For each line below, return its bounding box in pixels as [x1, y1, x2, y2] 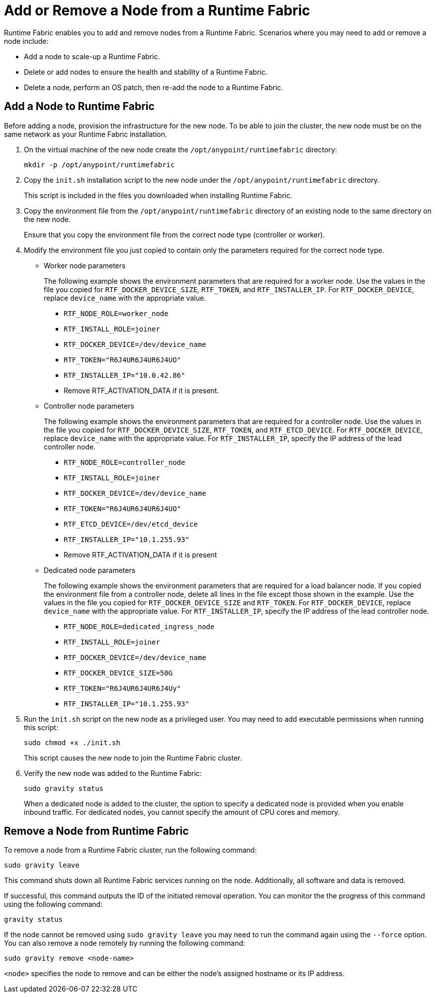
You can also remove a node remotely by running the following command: [4, 939, 246, 948]
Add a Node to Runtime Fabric [4, 100, 155, 113]
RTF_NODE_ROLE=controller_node [64, 458, 185, 466]
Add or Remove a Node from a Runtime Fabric [4, 2, 310, 19]
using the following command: [4, 900, 103, 909]
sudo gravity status [24, 784, 104, 792]
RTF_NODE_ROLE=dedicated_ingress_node [64, 622, 215, 631]
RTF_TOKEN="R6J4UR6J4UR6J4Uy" [64, 684, 181, 692]
